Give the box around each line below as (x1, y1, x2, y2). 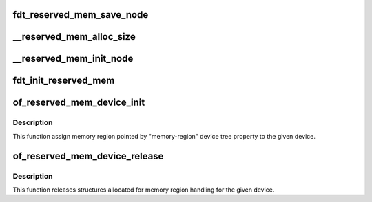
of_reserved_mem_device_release (12, 150, 164, 161)
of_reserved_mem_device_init (12, 97, 145, 109)
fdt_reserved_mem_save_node (12, 9, 149, 21)
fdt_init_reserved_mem (12, 75, 115, 87)
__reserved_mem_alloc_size (12, 31, 136, 43)
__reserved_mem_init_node (12, 53, 134, 65)
